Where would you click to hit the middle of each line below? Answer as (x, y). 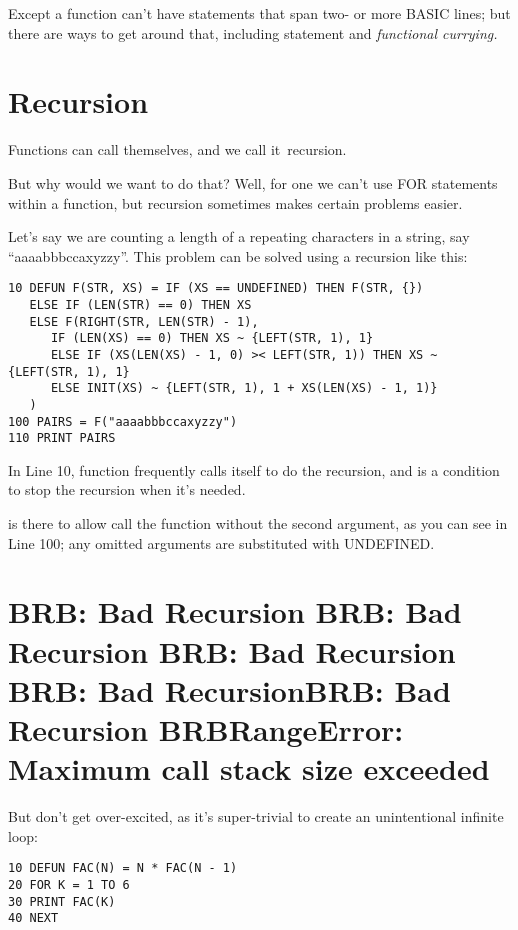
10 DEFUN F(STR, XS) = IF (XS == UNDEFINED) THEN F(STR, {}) (216, 288)
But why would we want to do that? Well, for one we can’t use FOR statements (253, 182)
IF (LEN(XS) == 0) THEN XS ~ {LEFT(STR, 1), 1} (212, 338)
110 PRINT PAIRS (62, 438)
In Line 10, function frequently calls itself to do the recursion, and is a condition (254, 469)
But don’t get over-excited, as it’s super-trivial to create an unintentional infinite (256, 816)
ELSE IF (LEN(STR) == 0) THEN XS (140, 304)
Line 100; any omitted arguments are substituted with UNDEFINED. (221, 542)
